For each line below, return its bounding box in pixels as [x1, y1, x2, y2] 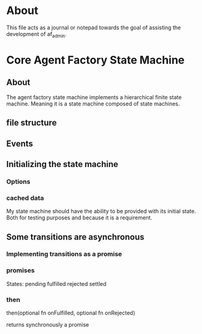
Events [6, 138, 33, 149]
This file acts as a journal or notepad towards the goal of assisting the [6, 24, 181, 31]
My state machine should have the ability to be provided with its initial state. [6, 208, 197, 215]
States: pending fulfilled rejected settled [6, 280, 106, 287]
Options [6, 177, 30, 186]
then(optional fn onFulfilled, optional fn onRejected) [6, 309, 136, 317]
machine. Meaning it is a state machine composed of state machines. [6, 100, 180, 107]
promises [6, 266, 35, 275]
